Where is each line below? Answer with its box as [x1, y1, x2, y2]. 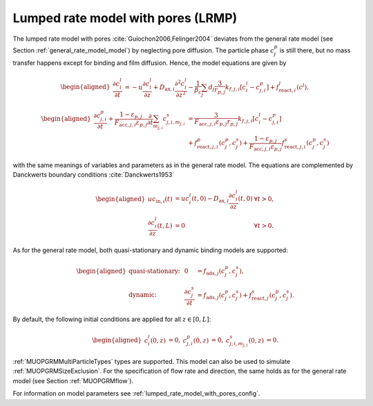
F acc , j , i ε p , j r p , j [194, 117, 238, 127]
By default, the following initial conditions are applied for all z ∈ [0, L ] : [12, 315, 211, 324]
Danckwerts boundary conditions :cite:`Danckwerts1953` [12, 171, 175, 179]
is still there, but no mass [279, 46, 351, 55]
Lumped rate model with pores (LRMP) [12, 10, 238, 26]
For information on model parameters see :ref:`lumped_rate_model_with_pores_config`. [12, 389, 260, 398]
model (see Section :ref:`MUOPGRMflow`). [12, 376, 134, 385]
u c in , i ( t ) [147, 195, 173, 204]
